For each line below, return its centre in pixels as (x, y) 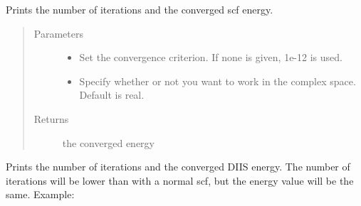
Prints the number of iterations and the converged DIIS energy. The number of (178, 167)
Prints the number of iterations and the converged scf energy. (140, 9)
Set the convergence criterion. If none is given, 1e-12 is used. (211, 57)
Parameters (58, 33)
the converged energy (108, 142)
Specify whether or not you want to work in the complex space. (218, 81)
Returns (51, 118)
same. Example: (40, 194)
